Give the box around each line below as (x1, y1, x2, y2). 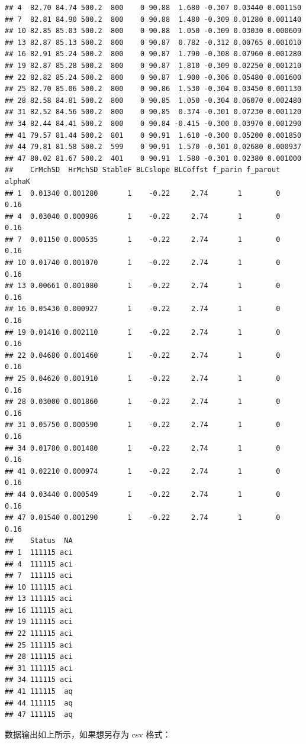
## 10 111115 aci (5, 583, 73, 591)
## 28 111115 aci (5, 652, 73, 661)
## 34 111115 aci (5, 675, 73, 684)
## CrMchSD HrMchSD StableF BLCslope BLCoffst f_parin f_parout (5, 166, 281, 174)
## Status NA (5, 536, 73, 545)
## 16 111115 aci (5, 606, 73, 614)
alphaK (5, 177, 30, 186)
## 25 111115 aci (5, 641, 73, 649)
